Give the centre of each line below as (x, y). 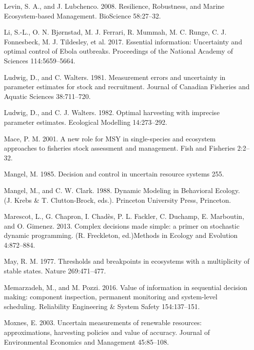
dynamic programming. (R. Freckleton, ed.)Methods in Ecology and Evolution (121, 235)
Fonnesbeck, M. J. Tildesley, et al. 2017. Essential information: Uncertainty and (123, 41)
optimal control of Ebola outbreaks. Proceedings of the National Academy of (118, 51)
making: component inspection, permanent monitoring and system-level (111, 297)
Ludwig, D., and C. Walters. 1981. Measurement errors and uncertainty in (115, 77)
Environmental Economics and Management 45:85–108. (87, 341)
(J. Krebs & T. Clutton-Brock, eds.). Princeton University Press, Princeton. (117, 200)
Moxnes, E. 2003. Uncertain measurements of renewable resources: (103, 322)
